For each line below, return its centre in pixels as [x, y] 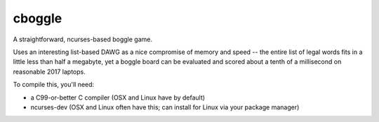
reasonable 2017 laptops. [49, 72]
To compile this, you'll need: [54, 85]
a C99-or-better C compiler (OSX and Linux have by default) [118, 97]
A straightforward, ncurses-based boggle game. [83, 39]
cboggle [38, 18]
